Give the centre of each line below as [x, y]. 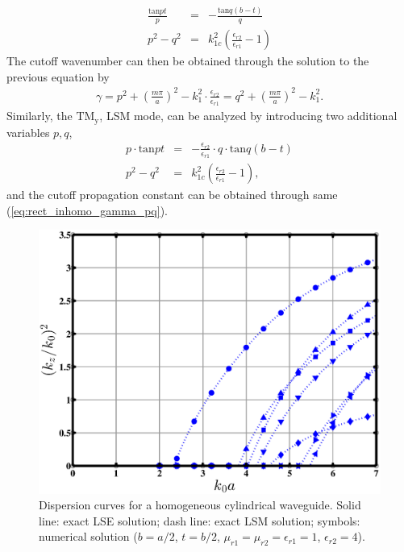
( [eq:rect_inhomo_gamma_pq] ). [87, 210]
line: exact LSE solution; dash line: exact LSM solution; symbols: [200, 520]
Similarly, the [40, 116]
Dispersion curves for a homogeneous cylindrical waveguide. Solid [200, 505]
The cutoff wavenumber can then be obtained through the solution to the [188, 61]
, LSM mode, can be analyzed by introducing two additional [248, 116]
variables [28, 132]
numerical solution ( [88, 536]
